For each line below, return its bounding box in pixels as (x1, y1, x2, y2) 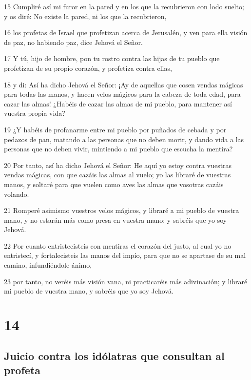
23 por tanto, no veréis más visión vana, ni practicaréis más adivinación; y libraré (4, 276, 248, 286)
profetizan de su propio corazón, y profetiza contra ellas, (4, 63, 172, 73)
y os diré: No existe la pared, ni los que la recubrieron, (4, 11, 167, 21)
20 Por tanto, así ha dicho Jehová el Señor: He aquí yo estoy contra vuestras (4, 160, 232, 170)
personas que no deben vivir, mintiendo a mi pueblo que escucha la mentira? (4, 144, 233, 154)
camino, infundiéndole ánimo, (4, 260, 92, 270)
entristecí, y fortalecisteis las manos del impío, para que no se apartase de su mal (4, 250, 246, 260)
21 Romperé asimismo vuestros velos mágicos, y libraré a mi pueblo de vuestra (4, 205, 239, 215)
